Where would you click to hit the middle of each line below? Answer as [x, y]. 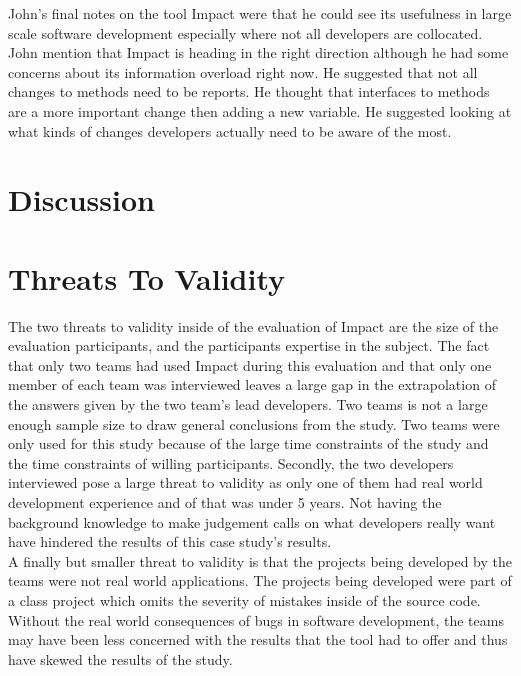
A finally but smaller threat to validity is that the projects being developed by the [260, 560]
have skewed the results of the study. [120, 658]
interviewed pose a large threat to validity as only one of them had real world [245, 482]
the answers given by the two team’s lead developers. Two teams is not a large [248, 404]
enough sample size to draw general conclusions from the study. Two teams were [254, 423]
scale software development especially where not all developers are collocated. [245, 32]
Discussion [81, 199]
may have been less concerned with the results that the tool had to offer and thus [258, 639]
